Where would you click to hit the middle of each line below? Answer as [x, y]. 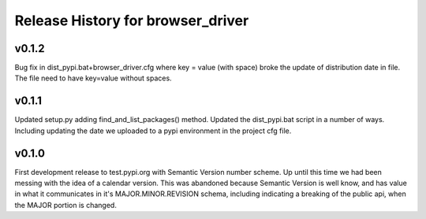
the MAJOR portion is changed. [66, 205]
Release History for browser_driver [132, 20]
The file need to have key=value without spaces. [93, 78]
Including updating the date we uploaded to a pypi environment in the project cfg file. [153, 131]
